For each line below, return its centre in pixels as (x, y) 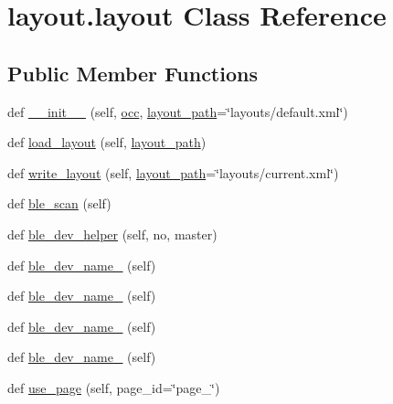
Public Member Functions (133, 73)
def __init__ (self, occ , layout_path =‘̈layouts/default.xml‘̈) (178, 111)
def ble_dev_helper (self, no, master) (112, 234)
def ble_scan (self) (59, 203)
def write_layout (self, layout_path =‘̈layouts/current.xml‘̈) (173, 172)
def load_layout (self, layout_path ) (107, 142)
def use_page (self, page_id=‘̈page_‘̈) (114, 387)
